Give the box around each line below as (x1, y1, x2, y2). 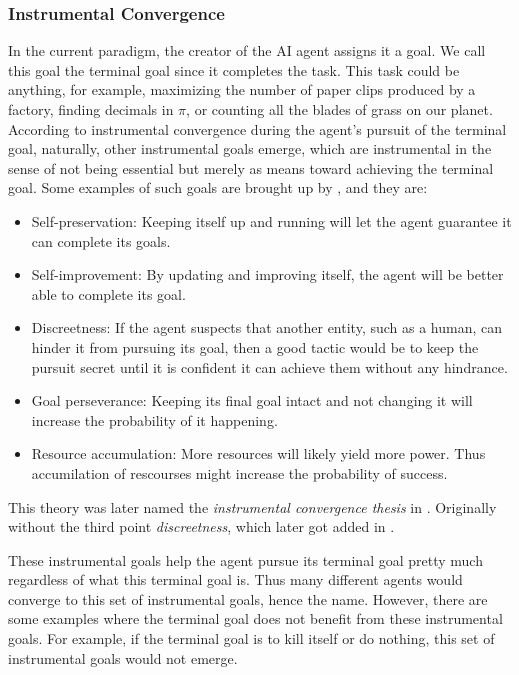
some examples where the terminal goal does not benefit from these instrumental (8, 608, 503, 629)
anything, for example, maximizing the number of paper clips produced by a (8, 79, 476, 100)
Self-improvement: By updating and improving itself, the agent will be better (31, 264, 504, 285)
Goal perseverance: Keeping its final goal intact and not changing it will (31, 390, 473, 411)
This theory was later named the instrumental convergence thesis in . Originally (8, 496, 497, 517)
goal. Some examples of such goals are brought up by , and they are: (8, 177, 428, 198)
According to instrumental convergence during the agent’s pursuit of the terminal (8, 118, 507, 139)
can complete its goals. (31, 230, 171, 251)
